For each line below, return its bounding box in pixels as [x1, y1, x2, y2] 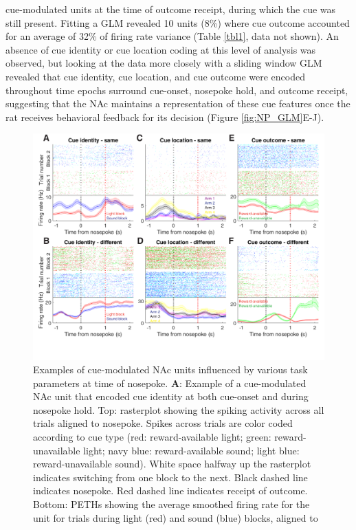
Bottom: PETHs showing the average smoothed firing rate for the [33, 497, 310, 511]
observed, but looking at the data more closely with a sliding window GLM [5, 56, 322, 70]
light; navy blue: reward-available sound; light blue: [83, 443, 300, 457]
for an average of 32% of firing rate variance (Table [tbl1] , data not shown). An [5, 29, 339, 43]
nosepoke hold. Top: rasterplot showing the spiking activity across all [33, 402, 324, 417]
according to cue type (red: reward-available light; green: [33, 430, 271, 444]
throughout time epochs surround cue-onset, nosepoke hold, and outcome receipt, [5, 82, 348, 97]
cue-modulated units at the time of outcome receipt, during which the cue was [5, 2, 336, 16]
